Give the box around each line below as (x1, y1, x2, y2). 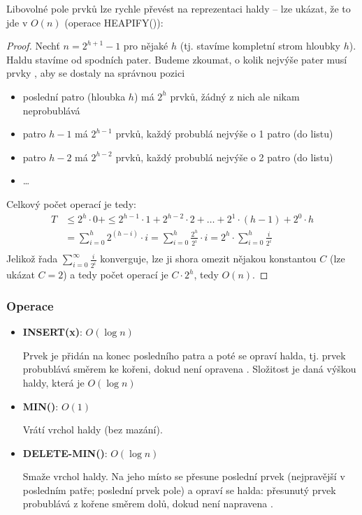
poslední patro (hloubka (22, 89, 126, 103)
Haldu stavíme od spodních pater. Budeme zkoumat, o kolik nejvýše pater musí (6, 52, 347, 66)
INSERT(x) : (22, 324, 82, 339)
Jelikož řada (6, 251, 58, 266)
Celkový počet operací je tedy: (6, 196, 136, 211)
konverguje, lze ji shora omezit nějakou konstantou (100, 251, 317, 266)
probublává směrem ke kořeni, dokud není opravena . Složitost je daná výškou (22, 361, 356, 376)
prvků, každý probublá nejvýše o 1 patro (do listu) (115, 126, 333, 141)
